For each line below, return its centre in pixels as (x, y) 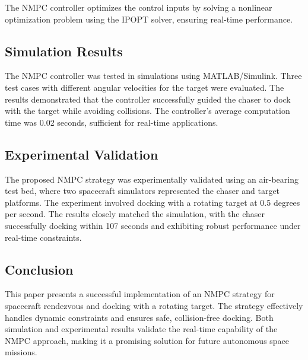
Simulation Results (64, 51)
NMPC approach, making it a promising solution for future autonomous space (147, 340)
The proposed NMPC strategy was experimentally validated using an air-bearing (152, 179)
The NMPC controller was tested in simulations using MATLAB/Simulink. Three (153, 76)
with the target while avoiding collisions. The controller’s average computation (147, 111)
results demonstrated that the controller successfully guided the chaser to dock (148, 99)
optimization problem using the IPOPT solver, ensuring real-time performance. (149, 19)
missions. (21, 352)
